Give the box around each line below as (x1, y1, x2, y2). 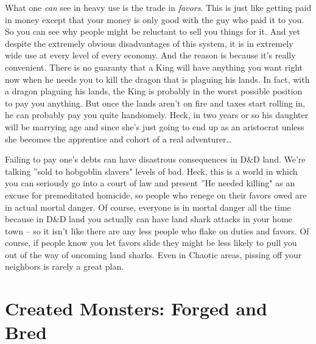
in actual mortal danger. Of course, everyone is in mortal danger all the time (5, 200, 291, 213)
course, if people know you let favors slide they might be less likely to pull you (5, 236, 297, 249)
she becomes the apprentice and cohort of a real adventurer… (5, 132, 232, 145)
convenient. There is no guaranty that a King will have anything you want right (5, 60, 303, 73)
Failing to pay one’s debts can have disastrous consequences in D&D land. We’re (5, 153, 306, 166)
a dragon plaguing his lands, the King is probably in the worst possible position (5, 85, 303, 97)
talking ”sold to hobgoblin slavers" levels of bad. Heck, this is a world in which (5, 164, 298, 177)
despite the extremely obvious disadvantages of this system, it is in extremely (5, 37, 293, 49)
